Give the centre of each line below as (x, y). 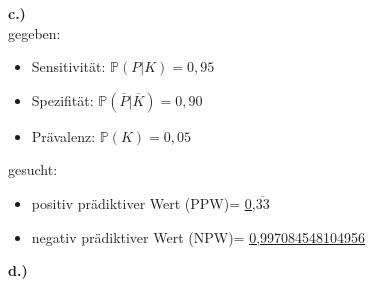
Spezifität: (62, 99)
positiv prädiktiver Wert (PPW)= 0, (143, 202)
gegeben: (34, 32)
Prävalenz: (63, 135)
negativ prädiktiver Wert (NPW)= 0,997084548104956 (198, 236)
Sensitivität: (68, 66)
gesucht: (33, 169)
